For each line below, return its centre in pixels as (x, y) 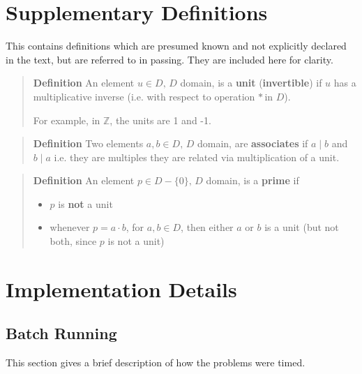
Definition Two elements (88, 143)
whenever (70, 227)
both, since (73, 241)
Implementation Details (121, 289)
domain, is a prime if (252, 180)
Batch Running (61, 333)
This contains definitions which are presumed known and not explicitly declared (176, 46)
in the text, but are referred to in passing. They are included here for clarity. (169, 59)
